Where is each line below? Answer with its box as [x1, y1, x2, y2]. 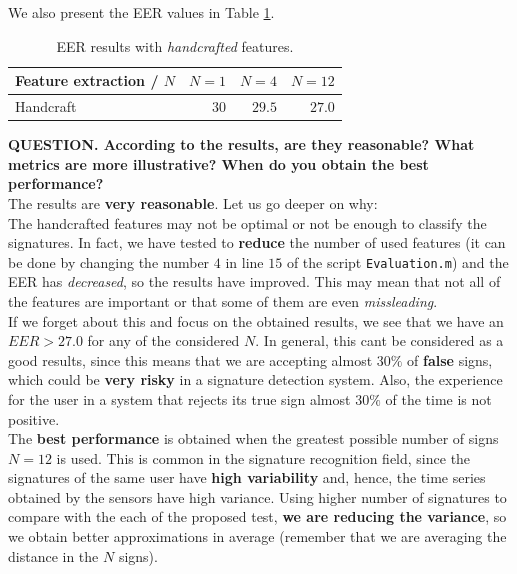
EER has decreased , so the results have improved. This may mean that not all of [8, 271, 501, 292]
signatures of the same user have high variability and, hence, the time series [8, 467, 486, 488]
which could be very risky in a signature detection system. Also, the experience [8, 369, 503, 390]
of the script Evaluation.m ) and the [286, 251, 509, 272]
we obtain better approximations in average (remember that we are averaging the [8, 526, 507, 547]
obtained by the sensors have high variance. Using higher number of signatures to [8, 486, 507, 507]
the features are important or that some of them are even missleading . [8, 290, 438, 311]
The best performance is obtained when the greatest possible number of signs [8, 428, 499, 449]
